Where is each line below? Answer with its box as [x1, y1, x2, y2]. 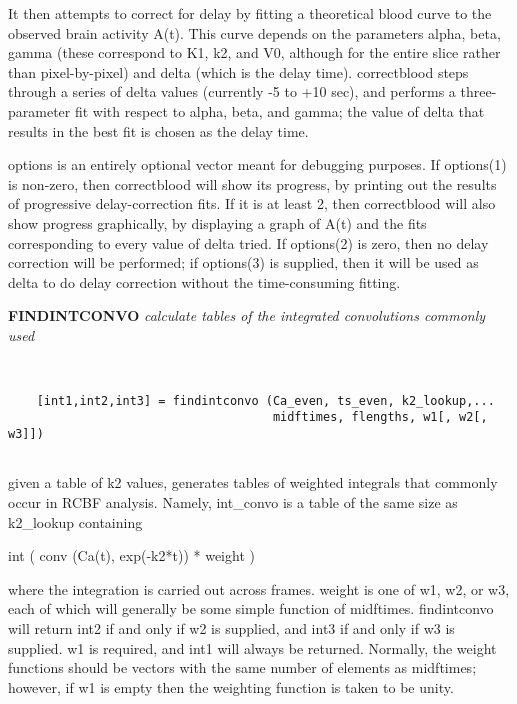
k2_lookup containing [8, 511, 143, 532]
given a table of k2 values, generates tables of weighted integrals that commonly [8, 472, 498, 493]
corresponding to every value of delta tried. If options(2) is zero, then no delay [8, 232, 489, 253]
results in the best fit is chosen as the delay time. [8, 120, 309, 141]
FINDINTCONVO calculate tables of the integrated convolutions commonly [8, 305, 486, 326]
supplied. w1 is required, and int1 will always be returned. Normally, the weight [8, 637, 497, 658]
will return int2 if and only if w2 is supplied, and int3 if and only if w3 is [8, 618, 455, 638]
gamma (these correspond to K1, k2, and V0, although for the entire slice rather [8, 42, 501, 63]
